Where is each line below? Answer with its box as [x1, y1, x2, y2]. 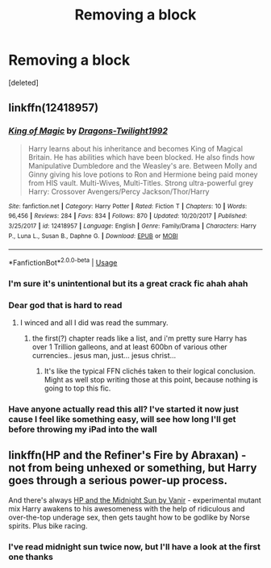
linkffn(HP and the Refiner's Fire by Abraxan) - [8, 449, 247, 462]
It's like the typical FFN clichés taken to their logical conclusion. [44, 366, 256, 376]
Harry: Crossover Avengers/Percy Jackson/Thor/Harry [27, 186, 210, 196]
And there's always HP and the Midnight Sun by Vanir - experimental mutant [8, 495, 262, 505]
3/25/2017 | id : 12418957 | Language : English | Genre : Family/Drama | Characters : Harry [8, 222, 256, 230]
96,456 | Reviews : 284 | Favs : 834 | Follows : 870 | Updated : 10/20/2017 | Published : [8, 212, 248, 220]
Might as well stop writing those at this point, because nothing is [44, 375, 258, 385]
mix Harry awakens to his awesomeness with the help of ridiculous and [8, 503, 245, 513]
